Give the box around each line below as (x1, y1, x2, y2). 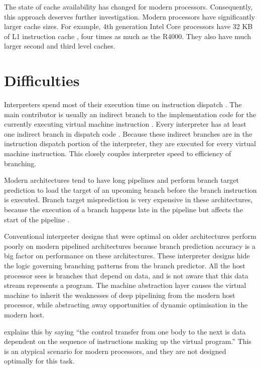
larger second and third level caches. (4, 41, 115, 51)
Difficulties (4, 70, 80, 91)
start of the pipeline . (4, 214, 70, 224)
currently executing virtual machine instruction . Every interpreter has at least (4, 119, 246, 129)
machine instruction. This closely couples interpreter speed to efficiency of (4, 148, 231, 159)
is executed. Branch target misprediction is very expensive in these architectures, (4, 194, 253, 205)
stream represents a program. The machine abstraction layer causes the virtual (4, 280, 246, 290)
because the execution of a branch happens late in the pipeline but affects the (4, 204, 243, 215)
